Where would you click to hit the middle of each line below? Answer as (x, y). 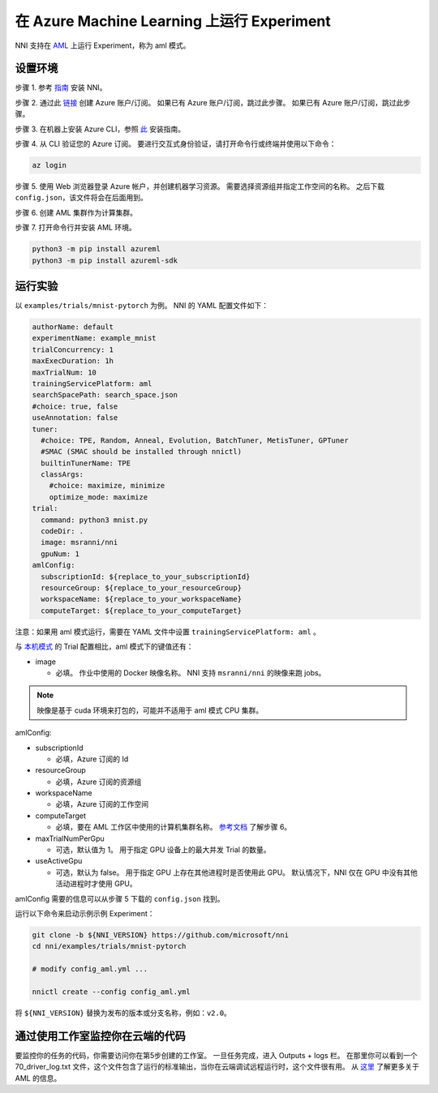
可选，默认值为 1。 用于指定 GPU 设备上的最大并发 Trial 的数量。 (163, 850)
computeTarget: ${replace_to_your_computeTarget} (142, 611)
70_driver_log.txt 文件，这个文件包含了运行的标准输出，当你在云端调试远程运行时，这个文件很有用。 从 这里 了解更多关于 (217, 1067)
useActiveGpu (59, 861)
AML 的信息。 (38, 1078)
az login (49, 165)
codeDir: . (62, 531)
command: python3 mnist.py (94, 520)
